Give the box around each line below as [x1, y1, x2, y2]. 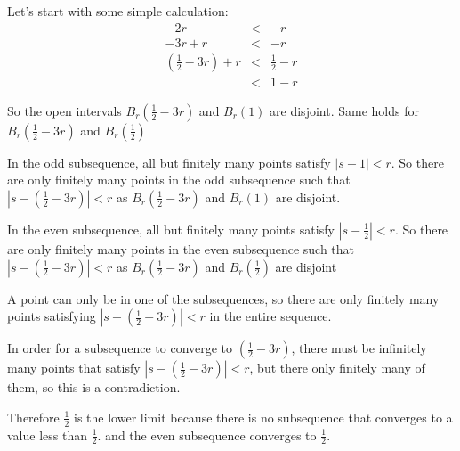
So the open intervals [7, 101, 122, 119]
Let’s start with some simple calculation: [7, 2, 229, 20]
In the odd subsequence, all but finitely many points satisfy [7, 152, 331, 171]
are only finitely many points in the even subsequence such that [7, 239, 355, 258]
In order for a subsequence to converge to [7, 339, 233, 357]
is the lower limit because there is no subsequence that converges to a [74, 407, 453, 426]
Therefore [7, 407, 60, 426]
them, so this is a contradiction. [7, 378, 181, 397]
